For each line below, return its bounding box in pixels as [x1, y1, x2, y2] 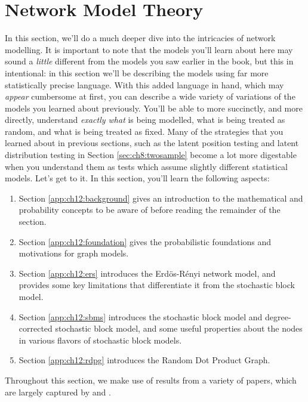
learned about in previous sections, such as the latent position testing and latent [5, 137, 299, 149]
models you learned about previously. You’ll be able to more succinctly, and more [5, 101, 303, 114]
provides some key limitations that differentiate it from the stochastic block [19, 279, 295, 291]
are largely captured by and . [5, 385, 111, 398]
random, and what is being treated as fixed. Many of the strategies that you [5, 125, 284, 137]
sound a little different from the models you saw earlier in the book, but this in [5, 55, 294, 67]
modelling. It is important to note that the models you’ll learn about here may [5, 43, 293, 55]
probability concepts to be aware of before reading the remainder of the [19, 203, 281, 216]
